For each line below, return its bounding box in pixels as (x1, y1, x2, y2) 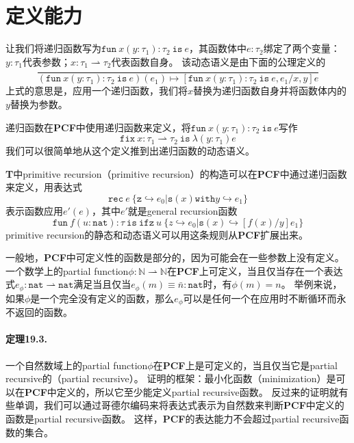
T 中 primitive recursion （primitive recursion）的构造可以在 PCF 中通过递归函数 (5, 166, 347, 180)
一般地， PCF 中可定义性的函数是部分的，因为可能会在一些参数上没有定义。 (5, 250, 344, 265)
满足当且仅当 (73, 277, 131, 291)
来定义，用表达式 (5, 180, 82, 194)
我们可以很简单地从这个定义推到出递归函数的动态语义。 (5, 144, 255, 158)
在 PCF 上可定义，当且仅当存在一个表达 (166, 263, 343, 278)
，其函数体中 (189, 41, 247, 55)
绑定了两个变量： (263, 41, 340, 55)
